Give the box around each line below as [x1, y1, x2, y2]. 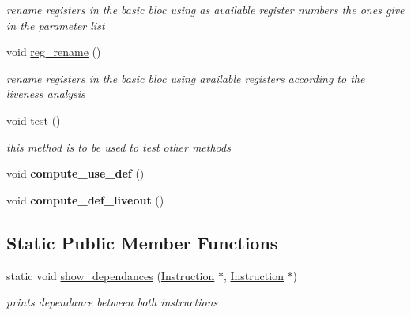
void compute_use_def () [6, 165, 145, 182]
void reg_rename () [6, 43, 101, 60]
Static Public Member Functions [6, 230, 278, 254]
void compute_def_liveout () [6, 191, 164, 208]
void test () [6, 111, 61, 128]
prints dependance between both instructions [6, 294, 218, 310]
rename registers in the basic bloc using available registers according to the [6, 69, 365, 86]
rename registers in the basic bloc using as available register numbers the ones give [6, 2, 405, 17]
